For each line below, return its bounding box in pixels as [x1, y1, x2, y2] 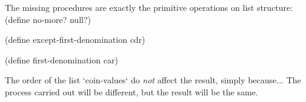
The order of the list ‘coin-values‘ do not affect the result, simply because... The [5, 74, 301, 86]
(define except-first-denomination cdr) [5, 33, 145, 46]
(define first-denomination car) [5, 53, 118, 66]
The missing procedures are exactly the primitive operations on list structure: [5, 1, 293, 13]
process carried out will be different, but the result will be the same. [5, 85, 258, 98]
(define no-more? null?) [5, 13, 91, 25]
